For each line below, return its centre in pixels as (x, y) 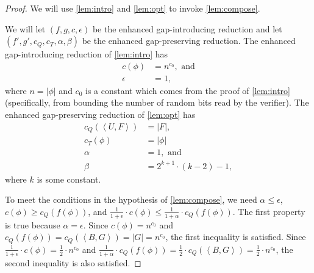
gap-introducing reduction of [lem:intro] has (87, 54)
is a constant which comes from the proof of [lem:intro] (188, 90)
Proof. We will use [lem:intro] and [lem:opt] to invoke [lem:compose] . (133, 8)
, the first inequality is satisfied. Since (236, 237)
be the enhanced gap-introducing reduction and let (187, 28)
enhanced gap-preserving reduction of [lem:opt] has (100, 115)
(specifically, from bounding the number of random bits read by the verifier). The (157, 102)
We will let (25, 28)
